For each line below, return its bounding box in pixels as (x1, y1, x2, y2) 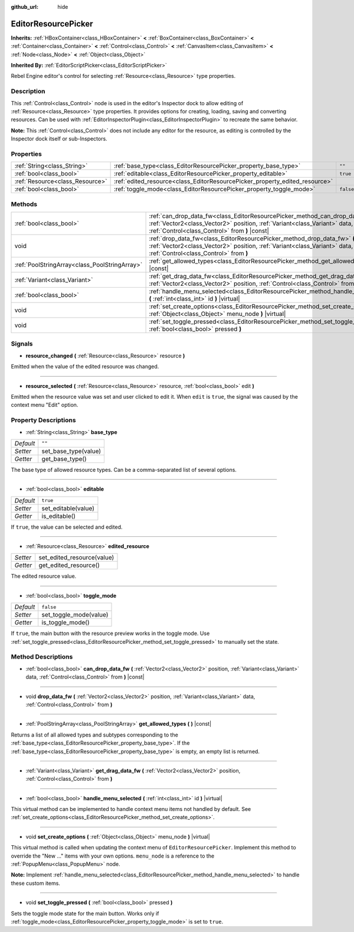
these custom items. (11, 879, 60, 887)
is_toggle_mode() (41, 618, 90, 627)
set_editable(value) (41, 504, 94, 512)
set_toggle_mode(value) (41, 611, 109, 619)
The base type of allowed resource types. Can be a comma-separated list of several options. (11, 466, 237, 473)
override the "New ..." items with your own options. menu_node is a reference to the (11, 852, 215, 859)
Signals (11, 340, 33, 348)
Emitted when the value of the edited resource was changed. (11, 363, 159, 370)
